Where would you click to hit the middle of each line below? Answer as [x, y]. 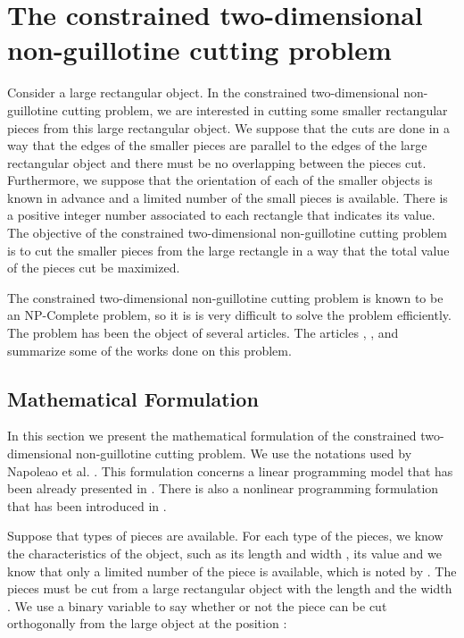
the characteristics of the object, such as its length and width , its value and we [225, 553]
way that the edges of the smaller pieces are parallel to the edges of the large [217, 145]
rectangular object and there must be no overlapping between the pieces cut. [217, 162]
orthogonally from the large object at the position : [147, 623]
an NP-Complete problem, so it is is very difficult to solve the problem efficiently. [229, 315]
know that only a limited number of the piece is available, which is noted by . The [232, 571]
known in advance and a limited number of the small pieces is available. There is [228, 197]
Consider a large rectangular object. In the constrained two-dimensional [203, 92]
